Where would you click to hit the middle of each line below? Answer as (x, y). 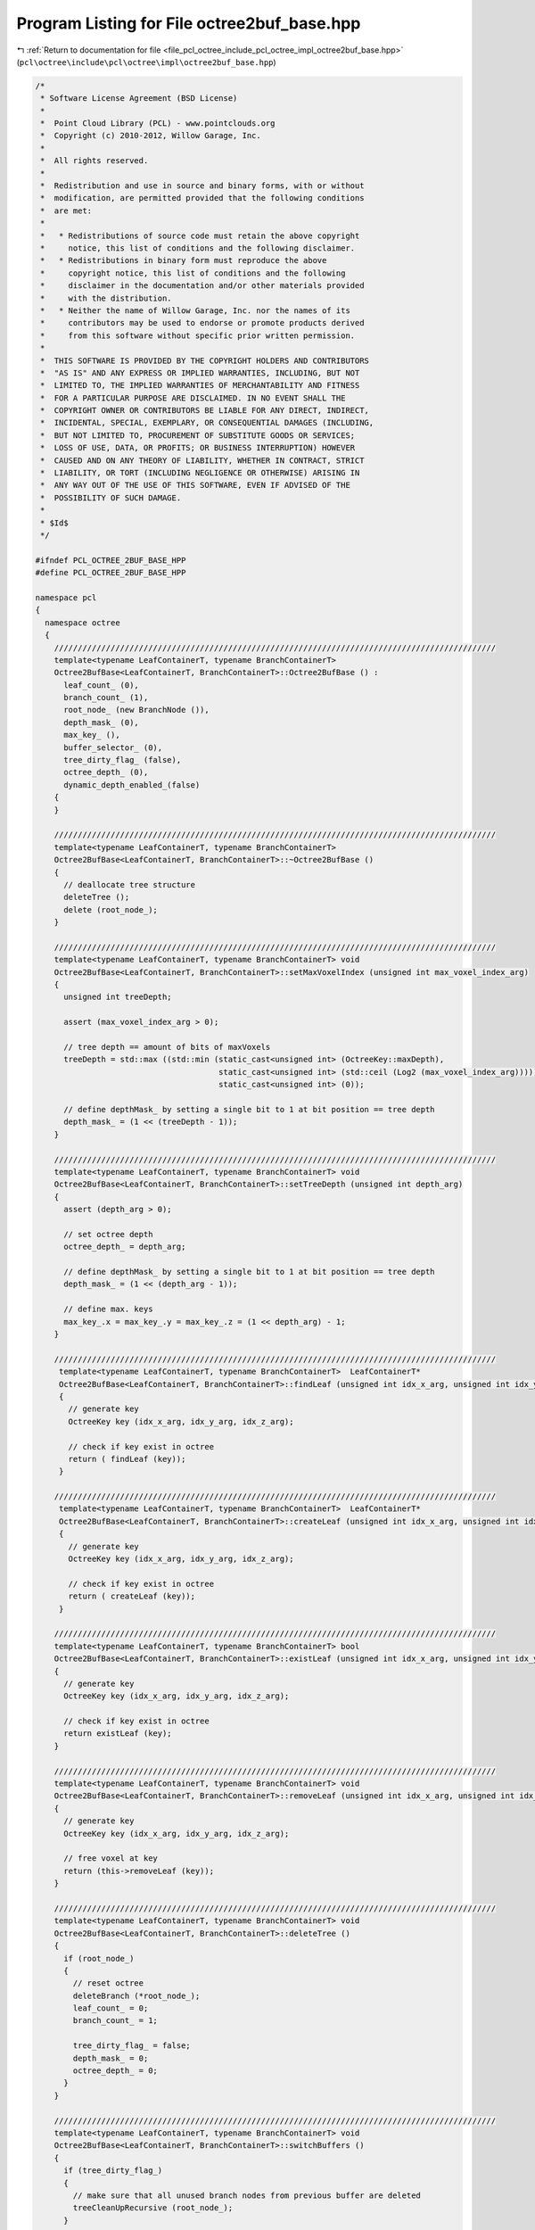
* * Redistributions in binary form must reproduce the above (184, 260)
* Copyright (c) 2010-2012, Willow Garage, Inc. (151, 136)
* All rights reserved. (95, 161)
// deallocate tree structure (130, 884)
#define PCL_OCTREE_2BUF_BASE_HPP (111, 573)
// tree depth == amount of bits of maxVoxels (167, 1047)
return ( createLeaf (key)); (132, 1596)
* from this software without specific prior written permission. (198, 335)
